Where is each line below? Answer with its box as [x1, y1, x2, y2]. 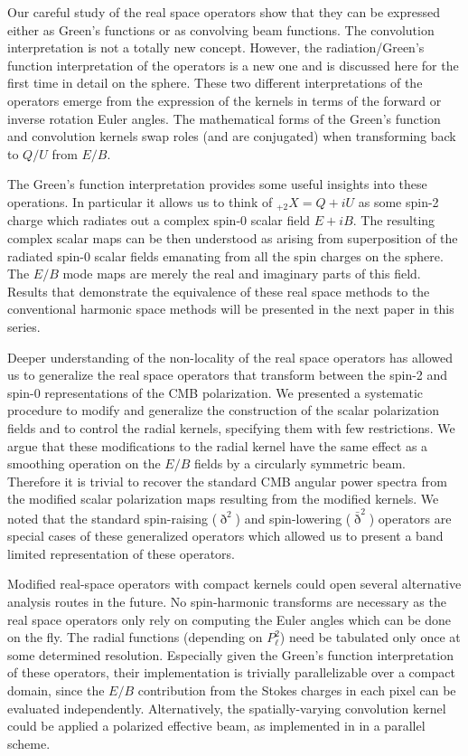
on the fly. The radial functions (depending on [7, 628, 263, 647]
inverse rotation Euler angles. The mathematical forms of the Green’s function [7, 109, 441, 128]
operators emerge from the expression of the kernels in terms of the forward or [7, 90, 442, 109]
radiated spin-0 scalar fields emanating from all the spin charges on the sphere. [7, 246, 444, 265]
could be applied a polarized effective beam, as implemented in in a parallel [7, 716, 426, 735]
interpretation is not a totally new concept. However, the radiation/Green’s [7, 38, 425, 57]
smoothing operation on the [7, 454, 161, 473]
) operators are [369, 508, 452, 527]
